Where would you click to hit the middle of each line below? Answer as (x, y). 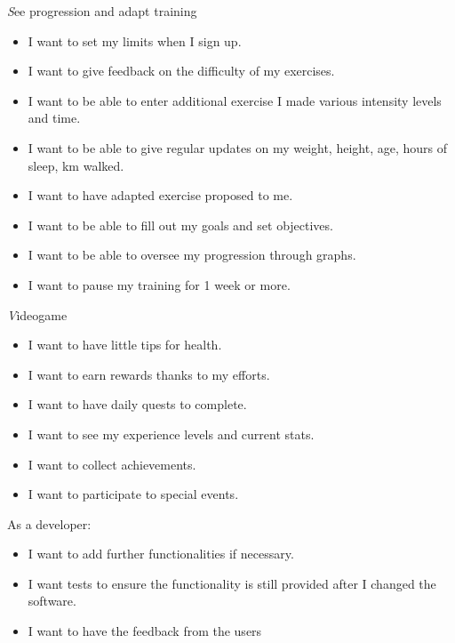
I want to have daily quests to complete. (137, 404)
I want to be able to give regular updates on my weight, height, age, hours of (237, 147)
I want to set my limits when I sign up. (135, 40)
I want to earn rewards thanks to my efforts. (149, 374)
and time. (54, 118)
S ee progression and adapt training (102, 11)
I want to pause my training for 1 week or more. (159, 284)
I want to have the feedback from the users (145, 631)
